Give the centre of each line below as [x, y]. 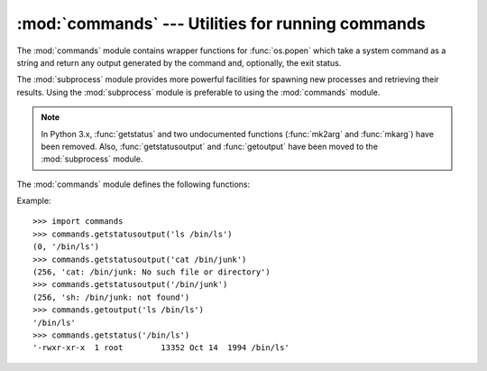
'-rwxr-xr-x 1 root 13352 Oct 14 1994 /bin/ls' [161, 348]
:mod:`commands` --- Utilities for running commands [221, 23]
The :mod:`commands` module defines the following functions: [133, 184]
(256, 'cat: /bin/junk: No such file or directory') [152, 272]
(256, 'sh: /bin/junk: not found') [111, 297]
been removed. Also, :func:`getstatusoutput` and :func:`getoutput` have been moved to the [210, 146]
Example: [34, 201]
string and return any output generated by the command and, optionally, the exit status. [179, 62]
